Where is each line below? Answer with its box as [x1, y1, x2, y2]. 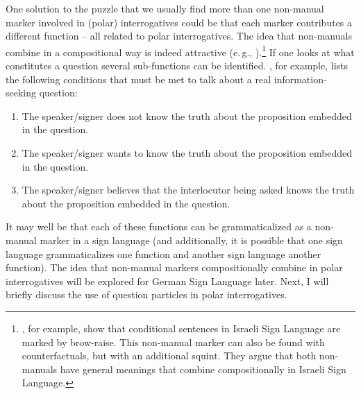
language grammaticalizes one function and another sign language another [6, 246, 321, 261]
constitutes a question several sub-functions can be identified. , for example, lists [6, 58, 349, 73]
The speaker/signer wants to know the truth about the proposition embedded [22, 146, 353, 160]
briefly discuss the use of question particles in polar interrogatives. [6, 287, 287, 302]
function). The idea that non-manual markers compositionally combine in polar [6, 260, 343, 275]
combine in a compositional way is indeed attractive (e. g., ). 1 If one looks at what [6, 42, 355, 59]
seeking [6, 85, 37, 100]
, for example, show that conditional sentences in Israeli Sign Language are [22, 320, 341, 335]
